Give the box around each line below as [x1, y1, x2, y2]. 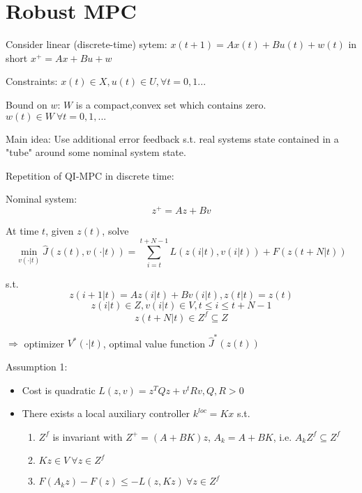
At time [6, 223, 39, 237]
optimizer [24, 336, 64, 350]
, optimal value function [103, 336, 206, 350]
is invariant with [52, 429, 123, 444]
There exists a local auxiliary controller [22, 406, 190, 421]
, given [45, 223, 74, 237]
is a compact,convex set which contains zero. [75, 97, 266, 111]
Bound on [6, 97, 47, 111]
